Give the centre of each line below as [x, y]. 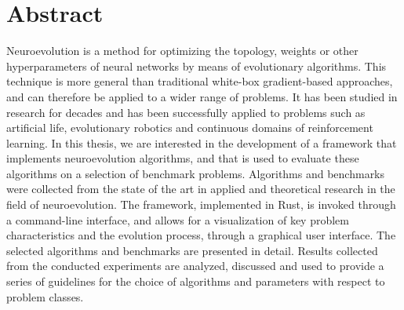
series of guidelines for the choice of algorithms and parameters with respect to [196, 281]
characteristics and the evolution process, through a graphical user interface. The [201, 235]
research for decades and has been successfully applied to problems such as [186, 112]
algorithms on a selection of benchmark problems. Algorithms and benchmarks [196, 173]
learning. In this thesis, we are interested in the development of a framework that [202, 142]
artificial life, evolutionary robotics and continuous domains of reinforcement [190, 128]
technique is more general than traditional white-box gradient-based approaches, [200, 81]
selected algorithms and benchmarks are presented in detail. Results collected [192, 250]
